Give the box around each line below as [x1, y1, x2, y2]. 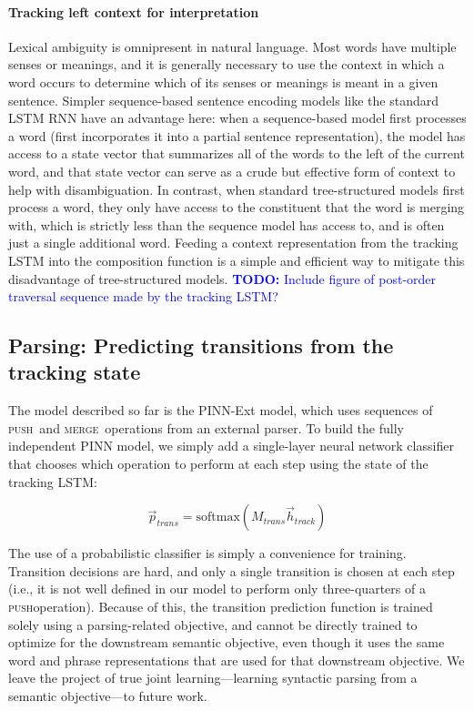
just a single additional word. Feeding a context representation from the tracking [8, 233, 459, 252]
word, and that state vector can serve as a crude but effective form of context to [8, 161, 456, 180]
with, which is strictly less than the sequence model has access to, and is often [8, 215, 445, 234]
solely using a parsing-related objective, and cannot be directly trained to [8, 615, 418, 634]
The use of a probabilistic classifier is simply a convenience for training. [8, 543, 407, 563]
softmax [196, 511, 240, 524]
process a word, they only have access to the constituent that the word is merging [8, 198, 465, 217]
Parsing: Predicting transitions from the [8, 331, 394, 360]
